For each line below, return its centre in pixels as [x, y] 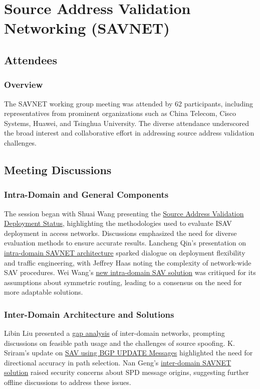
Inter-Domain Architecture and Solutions [89, 314]
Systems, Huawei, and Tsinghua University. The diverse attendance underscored [127, 123]
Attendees [31, 59]
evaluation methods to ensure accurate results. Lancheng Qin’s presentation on [125, 243]
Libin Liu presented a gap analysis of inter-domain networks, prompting [114, 333]
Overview [24, 85]
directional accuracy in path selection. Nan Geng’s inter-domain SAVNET [118, 362]
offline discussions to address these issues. [68, 382]
